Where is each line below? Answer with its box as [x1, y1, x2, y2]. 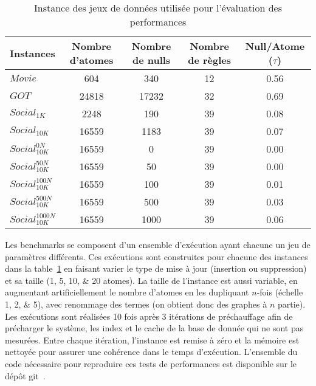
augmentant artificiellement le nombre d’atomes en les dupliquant [5, 286, 249, 298]
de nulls [132, 53, 171, 67]
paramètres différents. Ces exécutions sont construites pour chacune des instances [5, 250, 308, 263]
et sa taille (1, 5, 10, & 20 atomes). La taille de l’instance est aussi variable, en [5, 274, 298, 286]
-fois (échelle [256, 286, 303, 298]
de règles [188, 53, 231, 67]
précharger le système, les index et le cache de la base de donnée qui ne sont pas [5, 322, 304, 334]
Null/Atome [245, 39, 305, 53]
